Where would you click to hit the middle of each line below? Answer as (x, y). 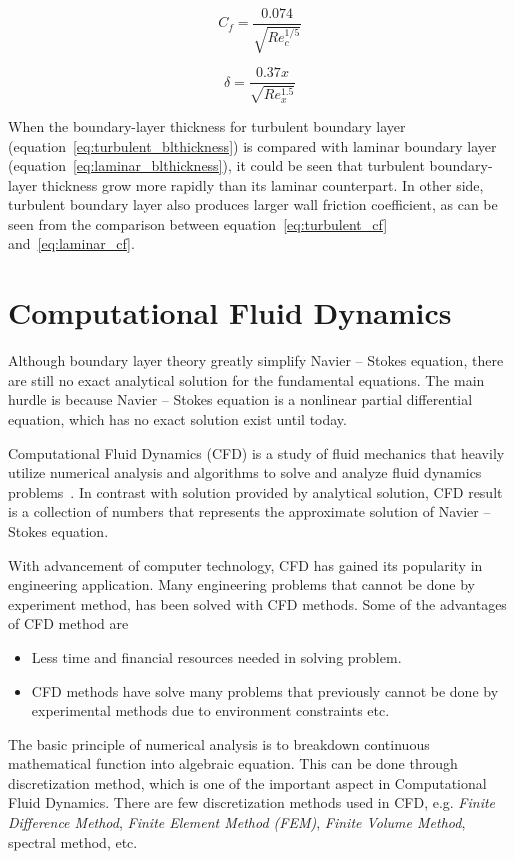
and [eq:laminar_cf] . (71, 243)
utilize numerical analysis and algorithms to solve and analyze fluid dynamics (245, 472)
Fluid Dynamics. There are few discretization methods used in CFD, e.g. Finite (252, 802)
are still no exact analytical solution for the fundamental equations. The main (246, 379)
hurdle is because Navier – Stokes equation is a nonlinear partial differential (240, 399)
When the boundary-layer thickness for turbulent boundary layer (207, 125)
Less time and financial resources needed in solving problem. (216, 656)
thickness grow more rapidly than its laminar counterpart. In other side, (262, 184)
